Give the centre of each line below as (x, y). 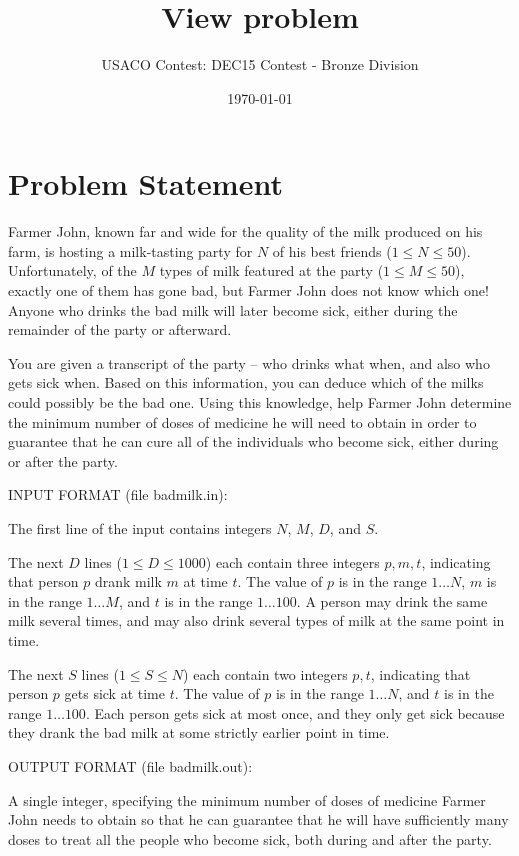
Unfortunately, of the (72, 270)
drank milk (128, 581)
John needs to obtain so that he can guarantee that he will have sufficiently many (258, 819)
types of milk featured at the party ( (271, 270)
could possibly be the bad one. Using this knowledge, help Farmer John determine (260, 402)
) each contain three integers (292, 561)
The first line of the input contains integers (140, 527)
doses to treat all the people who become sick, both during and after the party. (250, 838)
